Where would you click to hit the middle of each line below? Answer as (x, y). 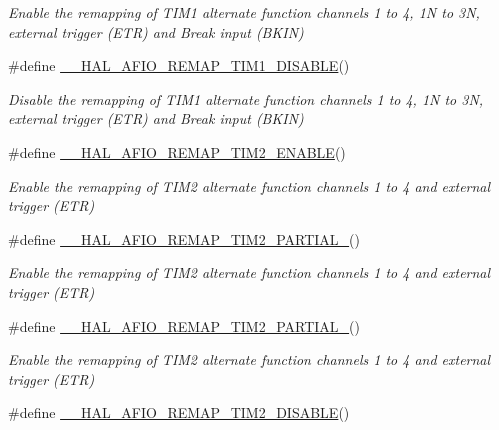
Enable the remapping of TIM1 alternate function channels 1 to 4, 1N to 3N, (244, 12)
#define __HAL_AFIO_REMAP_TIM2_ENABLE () (177, 151)
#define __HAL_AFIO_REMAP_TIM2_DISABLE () (179, 412)
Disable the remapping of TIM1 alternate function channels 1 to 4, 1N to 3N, (246, 98)
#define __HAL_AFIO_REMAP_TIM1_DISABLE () (179, 65)
